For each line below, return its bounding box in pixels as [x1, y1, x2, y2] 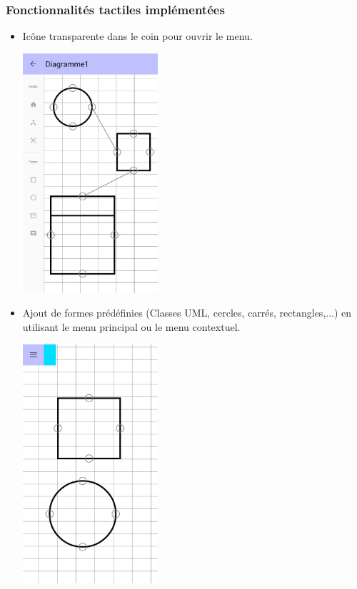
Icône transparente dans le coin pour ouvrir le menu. [22, 29, 253, 43]
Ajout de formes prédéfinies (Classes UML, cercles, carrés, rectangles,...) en [22, 305, 352, 320]
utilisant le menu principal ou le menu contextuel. [22, 319, 241, 334]
